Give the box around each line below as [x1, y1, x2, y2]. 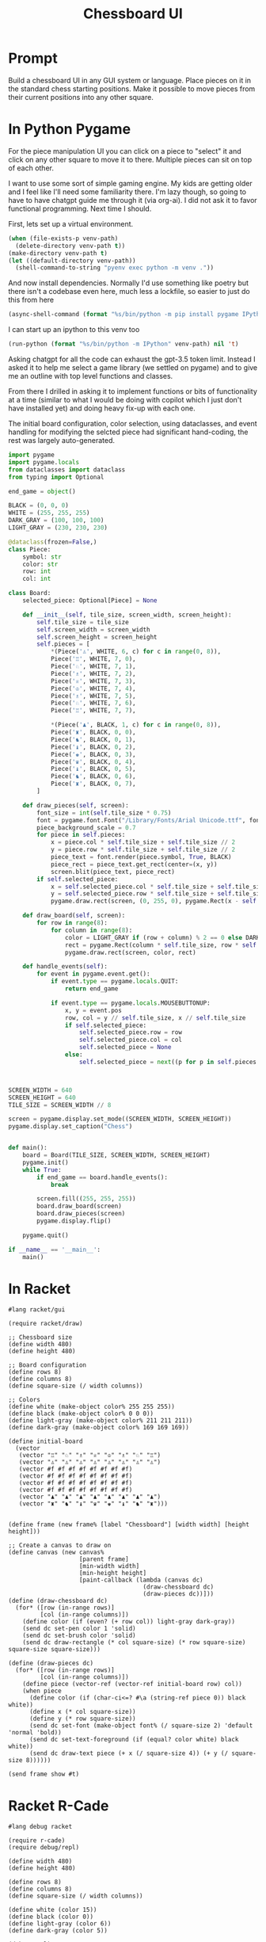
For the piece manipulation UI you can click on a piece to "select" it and [8, 146, 241, 155]
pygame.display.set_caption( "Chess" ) [8, 1123, 133, 1131]
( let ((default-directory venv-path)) [8, 257, 136, 265]
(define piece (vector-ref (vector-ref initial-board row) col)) [22, 1681, 243, 1688]
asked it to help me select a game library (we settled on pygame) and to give [8, 363, 258, 372]
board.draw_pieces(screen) [36, 1210, 126, 1218]
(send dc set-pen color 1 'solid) [22, 1625, 136, 1633]
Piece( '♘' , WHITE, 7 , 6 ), [50, 699, 136, 708]
